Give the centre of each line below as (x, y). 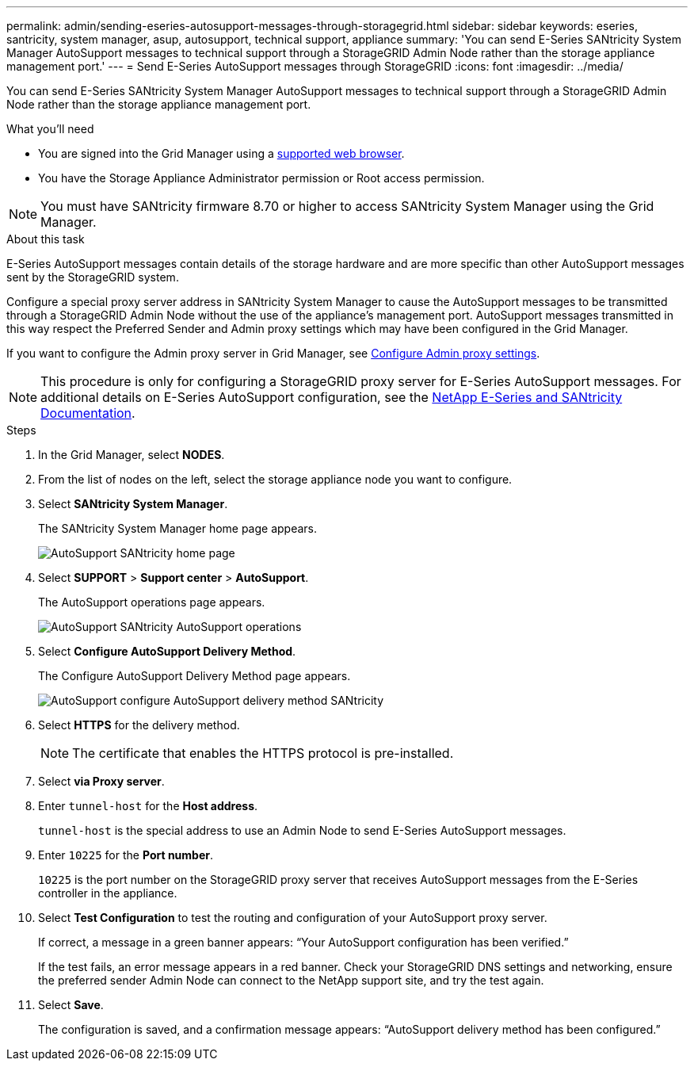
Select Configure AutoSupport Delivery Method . (167, 651)
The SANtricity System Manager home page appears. (178, 528)
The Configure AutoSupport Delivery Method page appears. (194, 676)
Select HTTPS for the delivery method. (139, 725)
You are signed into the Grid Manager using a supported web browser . (221, 153)
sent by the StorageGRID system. (93, 277)
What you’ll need (50, 129)
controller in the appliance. (108, 893)
